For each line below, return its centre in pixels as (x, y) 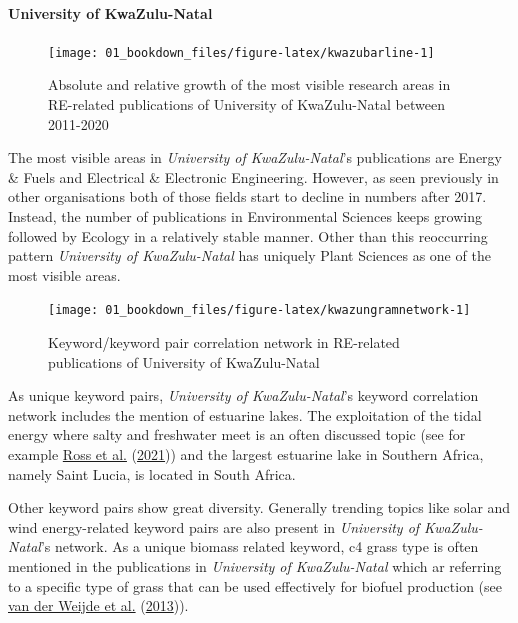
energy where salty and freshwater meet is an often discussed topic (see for (237, 434)
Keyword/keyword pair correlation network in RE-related (224, 342)
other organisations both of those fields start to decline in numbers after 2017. (247, 196)
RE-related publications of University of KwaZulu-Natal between (246, 104)
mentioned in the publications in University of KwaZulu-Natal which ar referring (255, 565)
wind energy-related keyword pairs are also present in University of (214, 526)
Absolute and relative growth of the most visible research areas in (249, 84)
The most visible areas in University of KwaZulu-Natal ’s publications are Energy (255, 157)
